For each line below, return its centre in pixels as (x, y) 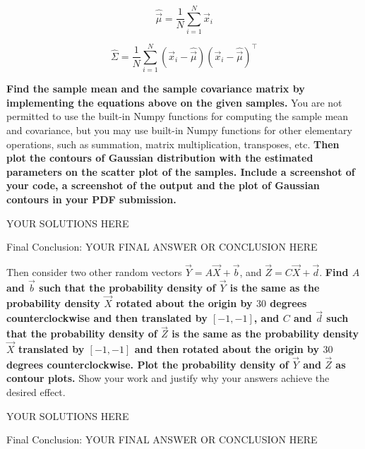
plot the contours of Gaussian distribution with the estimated (160, 158)
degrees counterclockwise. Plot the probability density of (148, 364)
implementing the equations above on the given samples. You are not (174, 102)
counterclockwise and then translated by (107, 318)
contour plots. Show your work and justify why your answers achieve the (168, 378)
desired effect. (36, 392)
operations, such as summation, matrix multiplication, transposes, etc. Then (173, 144)
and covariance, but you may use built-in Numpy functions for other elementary (179, 130)
